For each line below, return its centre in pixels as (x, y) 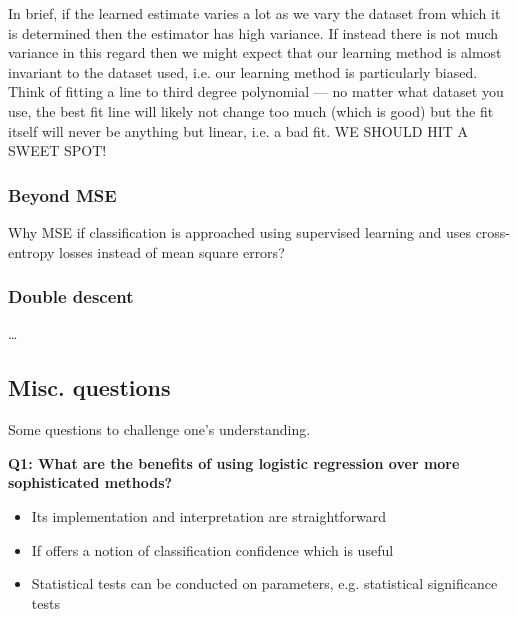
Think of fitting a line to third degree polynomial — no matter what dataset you (256, 91)
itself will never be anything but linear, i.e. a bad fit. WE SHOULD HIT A (238, 130)
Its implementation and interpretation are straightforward (209, 515)
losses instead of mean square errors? (171, 251)
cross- (493, 231)
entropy (31, 251)
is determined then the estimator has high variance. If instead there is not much (253, 32)
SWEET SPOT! (57, 150)
